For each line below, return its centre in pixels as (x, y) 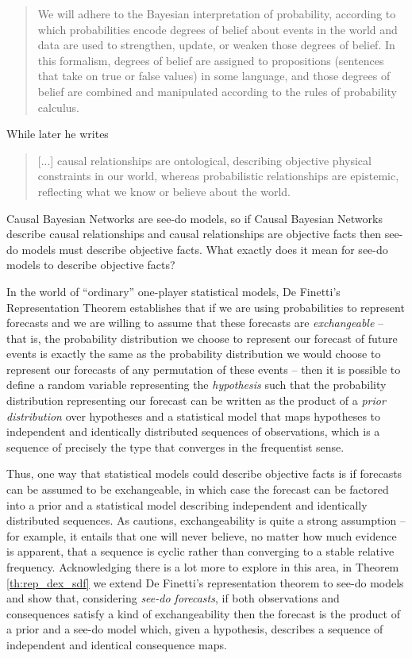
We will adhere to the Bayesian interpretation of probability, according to (217, 13)
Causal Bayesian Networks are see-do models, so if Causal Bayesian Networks (194, 218)
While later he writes (58, 134)
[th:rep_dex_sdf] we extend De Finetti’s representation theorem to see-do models (205, 582)
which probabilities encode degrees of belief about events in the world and (218, 29)
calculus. (58, 107)
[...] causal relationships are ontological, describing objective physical (204, 160)
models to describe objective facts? (91, 265)
